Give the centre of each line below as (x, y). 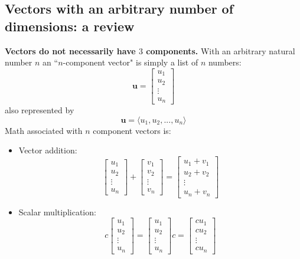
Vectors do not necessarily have (70, 50)
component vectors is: (132, 130)
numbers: (225, 62)
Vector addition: (48, 150)
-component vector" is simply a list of (131, 62)
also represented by (40, 110)
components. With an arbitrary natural (221, 50)
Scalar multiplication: (57, 212)
